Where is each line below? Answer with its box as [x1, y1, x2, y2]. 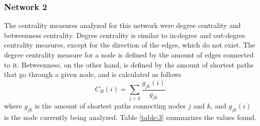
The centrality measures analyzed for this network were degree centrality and [4, 20, 241, 30]
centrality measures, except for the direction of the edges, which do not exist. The [4, 39, 255, 50]
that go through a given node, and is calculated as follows [4, 69, 181, 79]
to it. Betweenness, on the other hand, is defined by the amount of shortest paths [4, 59, 254, 69]
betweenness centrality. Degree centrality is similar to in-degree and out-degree [4, 29, 245, 40]
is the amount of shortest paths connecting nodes [35, 100, 186, 111]
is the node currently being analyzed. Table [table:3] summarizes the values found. [4, 112, 256, 122]
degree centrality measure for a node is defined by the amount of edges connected [4, 49, 254, 59]
